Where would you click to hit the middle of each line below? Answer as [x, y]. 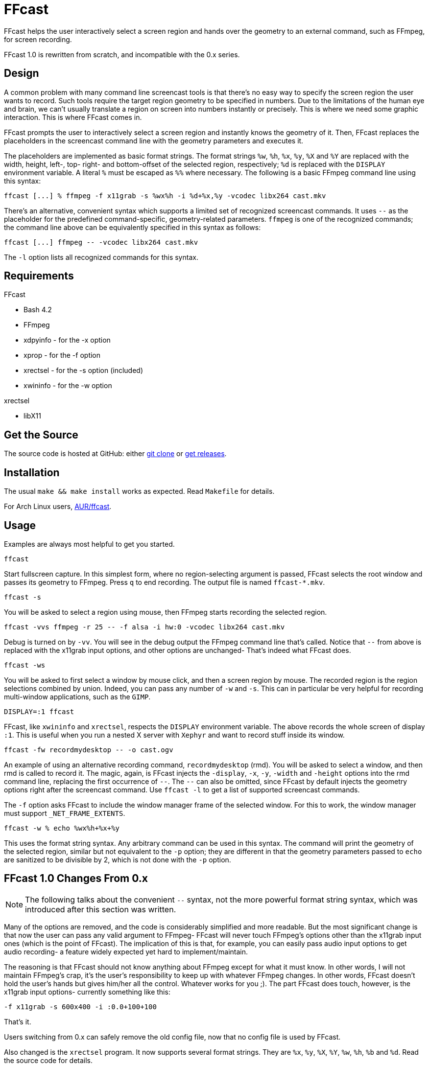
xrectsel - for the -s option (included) [83, 371]
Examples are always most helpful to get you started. [89, 544]
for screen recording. [38, 39]
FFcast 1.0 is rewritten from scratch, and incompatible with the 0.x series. [122, 54]
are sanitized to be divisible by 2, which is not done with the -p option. [118, 859]
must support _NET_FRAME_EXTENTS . [65, 813]
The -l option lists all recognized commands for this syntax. [101, 257]
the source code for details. [48, 1060]
